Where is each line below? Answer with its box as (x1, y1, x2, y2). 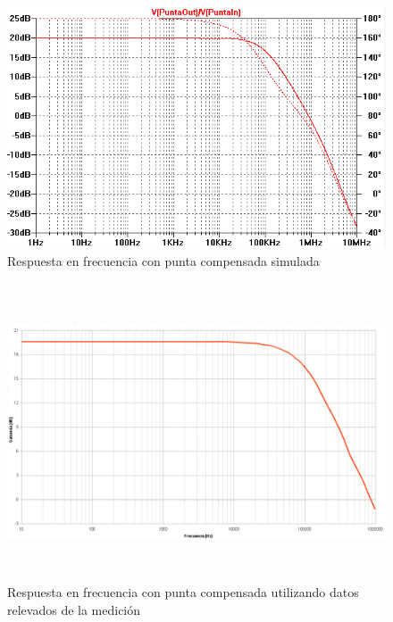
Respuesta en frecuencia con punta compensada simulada (7, 251, 320, 270)
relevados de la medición (7, 600, 141, 618)
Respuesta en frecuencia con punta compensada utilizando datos (7, 583, 359, 601)
